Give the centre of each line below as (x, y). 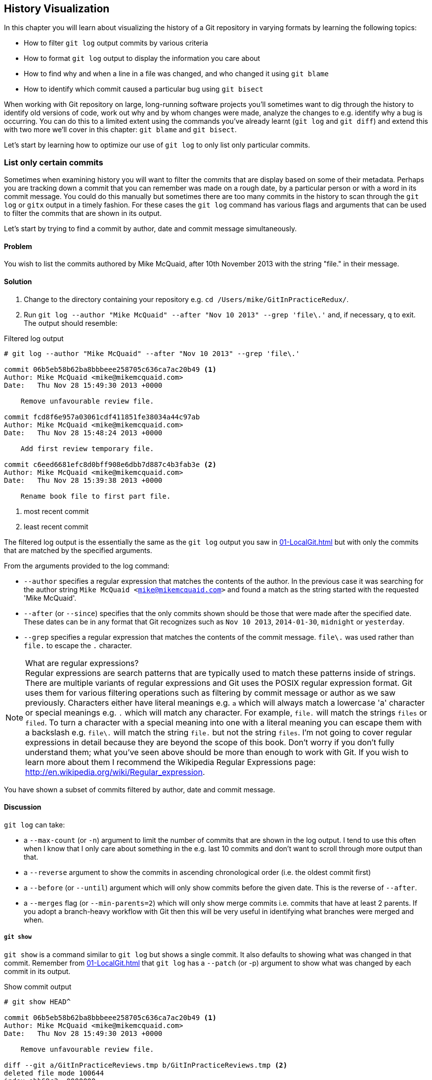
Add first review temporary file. (87, 448)
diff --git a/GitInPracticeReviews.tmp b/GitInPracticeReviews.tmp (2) (146, 1065)
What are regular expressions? (82, 663)
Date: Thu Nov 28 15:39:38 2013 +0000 (83, 480)
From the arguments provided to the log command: (87, 566)
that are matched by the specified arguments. (78, 550)
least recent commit (56, 526)
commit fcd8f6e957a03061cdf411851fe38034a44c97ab (102, 417)
